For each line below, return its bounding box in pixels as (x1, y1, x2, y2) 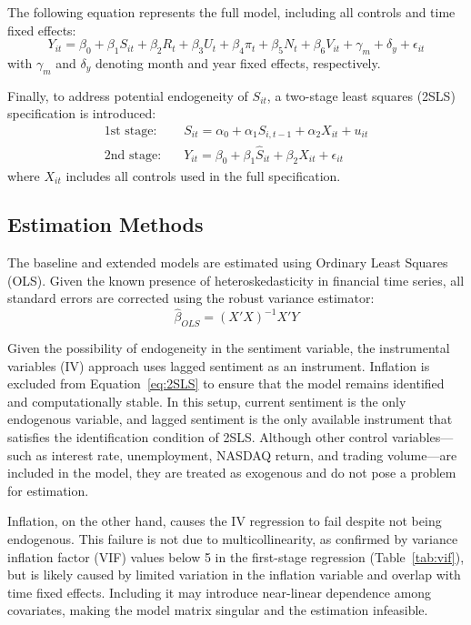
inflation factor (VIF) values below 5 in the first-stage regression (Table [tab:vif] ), (7, 547, 465, 566)
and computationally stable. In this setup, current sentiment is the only (7, 391, 406, 410)
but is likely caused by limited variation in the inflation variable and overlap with (7, 565, 461, 584)
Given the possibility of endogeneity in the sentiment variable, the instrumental (7, 338, 450, 358)
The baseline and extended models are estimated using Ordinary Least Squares (7, 253, 448, 272)
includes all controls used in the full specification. (65, 166, 341, 185)
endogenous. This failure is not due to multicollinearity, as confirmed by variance (7, 529, 458, 549)
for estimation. (7, 480, 89, 499)
